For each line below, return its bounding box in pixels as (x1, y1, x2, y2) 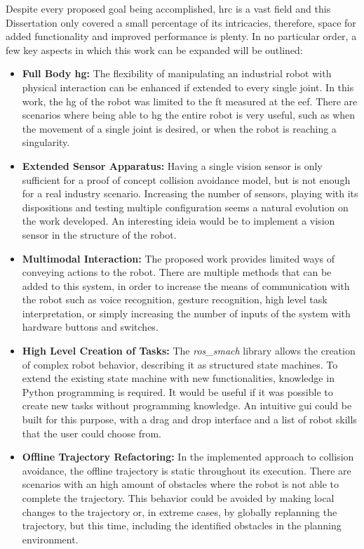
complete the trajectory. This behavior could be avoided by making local (22, 491, 335, 505)
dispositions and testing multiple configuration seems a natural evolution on (22, 199, 349, 214)
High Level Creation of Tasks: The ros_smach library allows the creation (22, 343, 356, 358)
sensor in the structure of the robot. (22, 227, 177, 242)
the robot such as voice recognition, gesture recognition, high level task (22, 292, 328, 307)
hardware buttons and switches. (22, 319, 159, 334)
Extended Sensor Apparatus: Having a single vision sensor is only (22, 158, 323, 173)
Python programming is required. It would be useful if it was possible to (22, 384, 333, 399)
